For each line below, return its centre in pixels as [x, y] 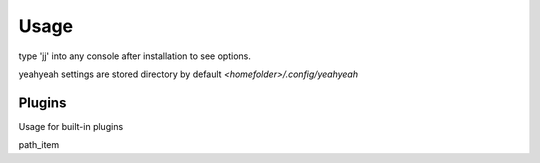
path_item [39, 145]
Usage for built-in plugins [71, 126]
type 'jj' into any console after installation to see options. [135, 56]
